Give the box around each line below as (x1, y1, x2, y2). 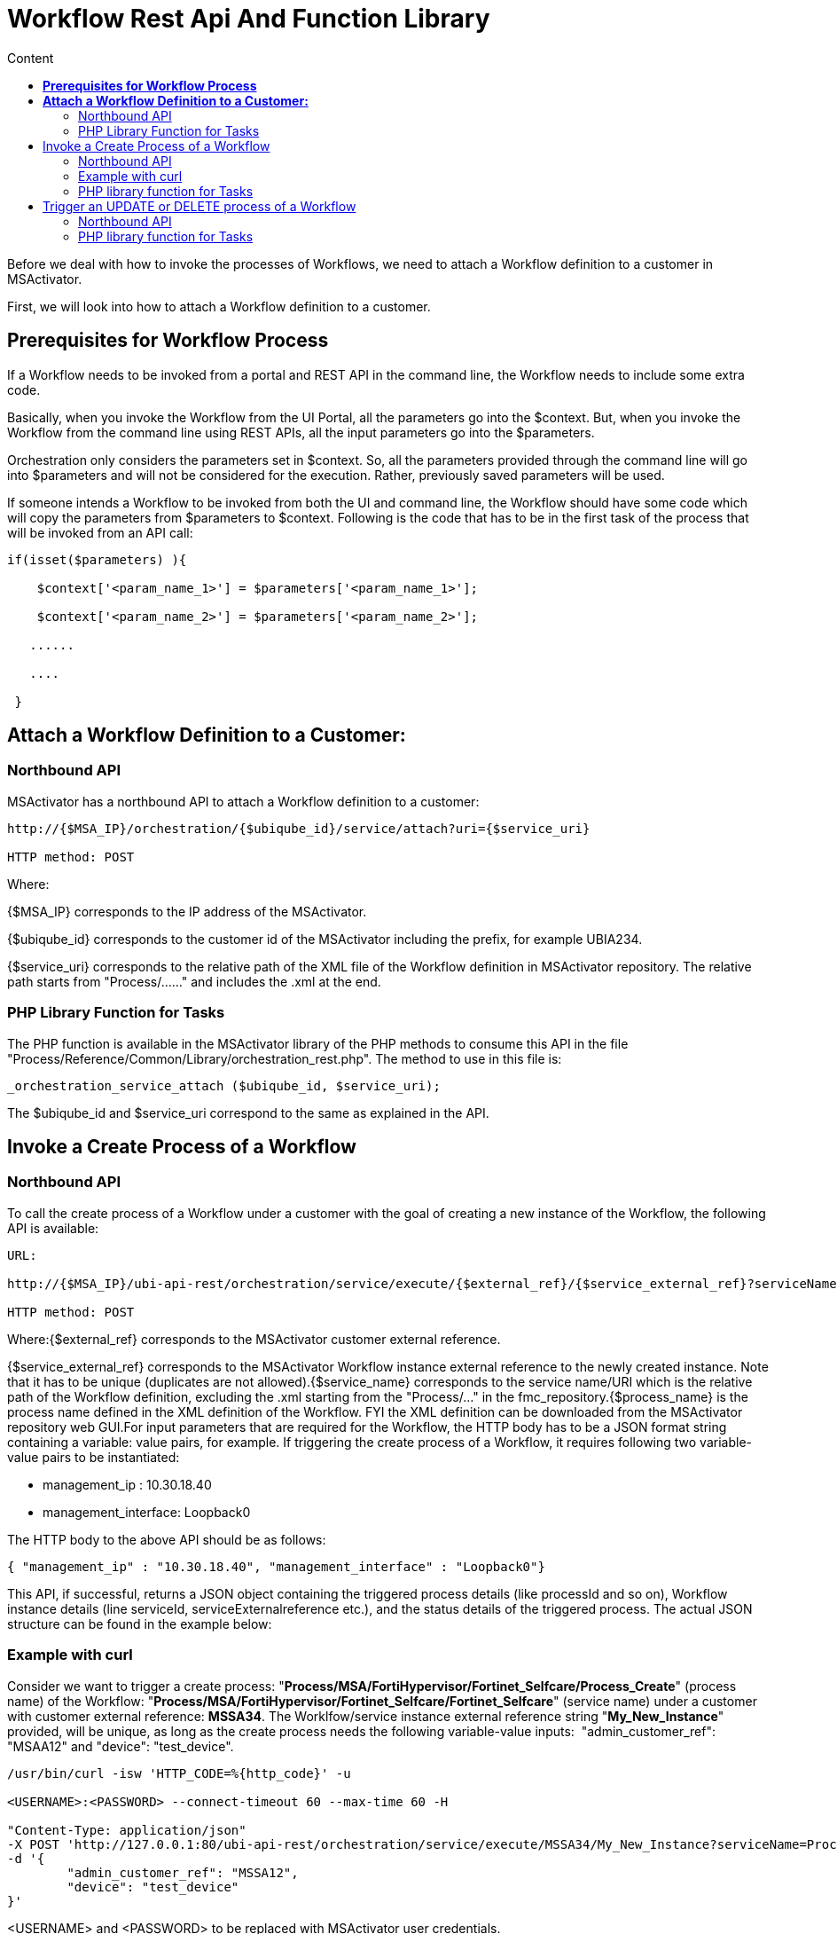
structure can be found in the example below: (7, 1616, 272, 1631)
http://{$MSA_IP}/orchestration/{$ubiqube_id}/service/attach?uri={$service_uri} (7, 821, 591, 836)
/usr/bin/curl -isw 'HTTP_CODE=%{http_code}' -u (7, 1765, 351, 1781)
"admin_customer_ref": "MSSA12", (66, 1865, 299, 1880)
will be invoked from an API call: (7, 524, 193, 540)
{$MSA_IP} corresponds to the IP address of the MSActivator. (7, 903, 367, 919)
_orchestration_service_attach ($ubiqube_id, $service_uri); (7, 1078, 441, 1093)
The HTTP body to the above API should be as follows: (7, 1531, 326, 1547)
